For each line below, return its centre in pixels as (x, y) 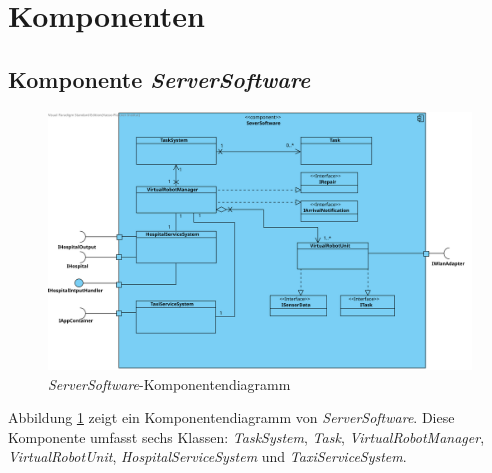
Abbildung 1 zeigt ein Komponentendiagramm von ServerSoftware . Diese (231, 417)
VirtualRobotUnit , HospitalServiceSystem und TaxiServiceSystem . (207, 456)
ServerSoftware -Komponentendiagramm (169, 383)
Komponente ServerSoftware (159, 78)
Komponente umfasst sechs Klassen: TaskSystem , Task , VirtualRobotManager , (246, 436)
